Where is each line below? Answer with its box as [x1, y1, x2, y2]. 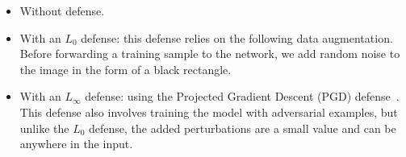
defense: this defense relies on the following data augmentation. [81, 29, 393, 46]
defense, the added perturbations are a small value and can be [89, 119, 396, 136]
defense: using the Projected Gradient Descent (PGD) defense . [85, 88, 400, 105]
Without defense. [19, 2, 105, 19]
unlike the [19, 119, 69, 136]
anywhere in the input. [19, 135, 133, 152]
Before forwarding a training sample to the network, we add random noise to [19, 45, 400, 62]
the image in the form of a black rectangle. [19, 60, 232, 77]
